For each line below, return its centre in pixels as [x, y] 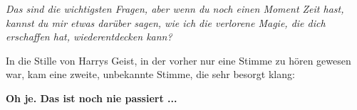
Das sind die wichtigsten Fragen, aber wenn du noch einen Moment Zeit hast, [175, 9]
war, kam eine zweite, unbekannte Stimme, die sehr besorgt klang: [150, 74]
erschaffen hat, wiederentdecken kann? [89, 37]
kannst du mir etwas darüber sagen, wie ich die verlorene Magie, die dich [166, 22]
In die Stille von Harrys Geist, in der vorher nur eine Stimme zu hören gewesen [178, 60]
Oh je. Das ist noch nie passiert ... [92, 98]
